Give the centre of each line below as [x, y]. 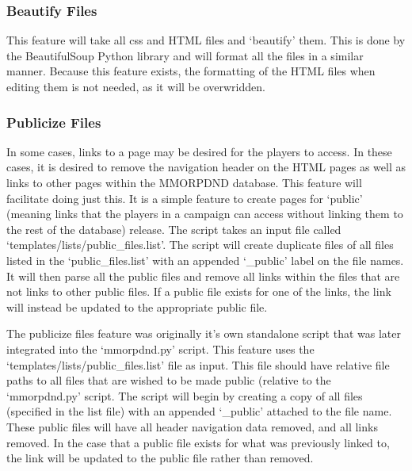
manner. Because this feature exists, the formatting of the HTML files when [191, 71]
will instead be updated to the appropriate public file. [137, 306]
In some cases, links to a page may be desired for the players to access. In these [199, 151]
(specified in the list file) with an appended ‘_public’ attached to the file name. [199, 411]
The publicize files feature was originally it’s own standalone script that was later [204, 333]
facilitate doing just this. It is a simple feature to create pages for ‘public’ [185, 198]
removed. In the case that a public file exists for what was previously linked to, [198, 442]
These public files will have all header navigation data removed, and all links [192, 426]
